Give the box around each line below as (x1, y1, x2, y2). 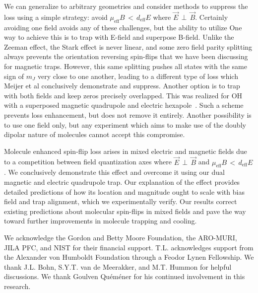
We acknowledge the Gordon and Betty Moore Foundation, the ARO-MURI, (4, 232, 237, 242)
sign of (4, 71, 24, 81)
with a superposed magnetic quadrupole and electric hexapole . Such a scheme (4, 100, 244, 110)
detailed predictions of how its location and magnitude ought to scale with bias (4, 186, 245, 197)
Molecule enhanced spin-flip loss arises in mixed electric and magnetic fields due (4, 146, 247, 156)
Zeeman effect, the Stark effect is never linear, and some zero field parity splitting (4, 41, 253, 52)
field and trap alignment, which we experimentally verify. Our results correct (4, 196, 237, 207)
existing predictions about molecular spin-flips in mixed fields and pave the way (4, 206, 246, 216)
